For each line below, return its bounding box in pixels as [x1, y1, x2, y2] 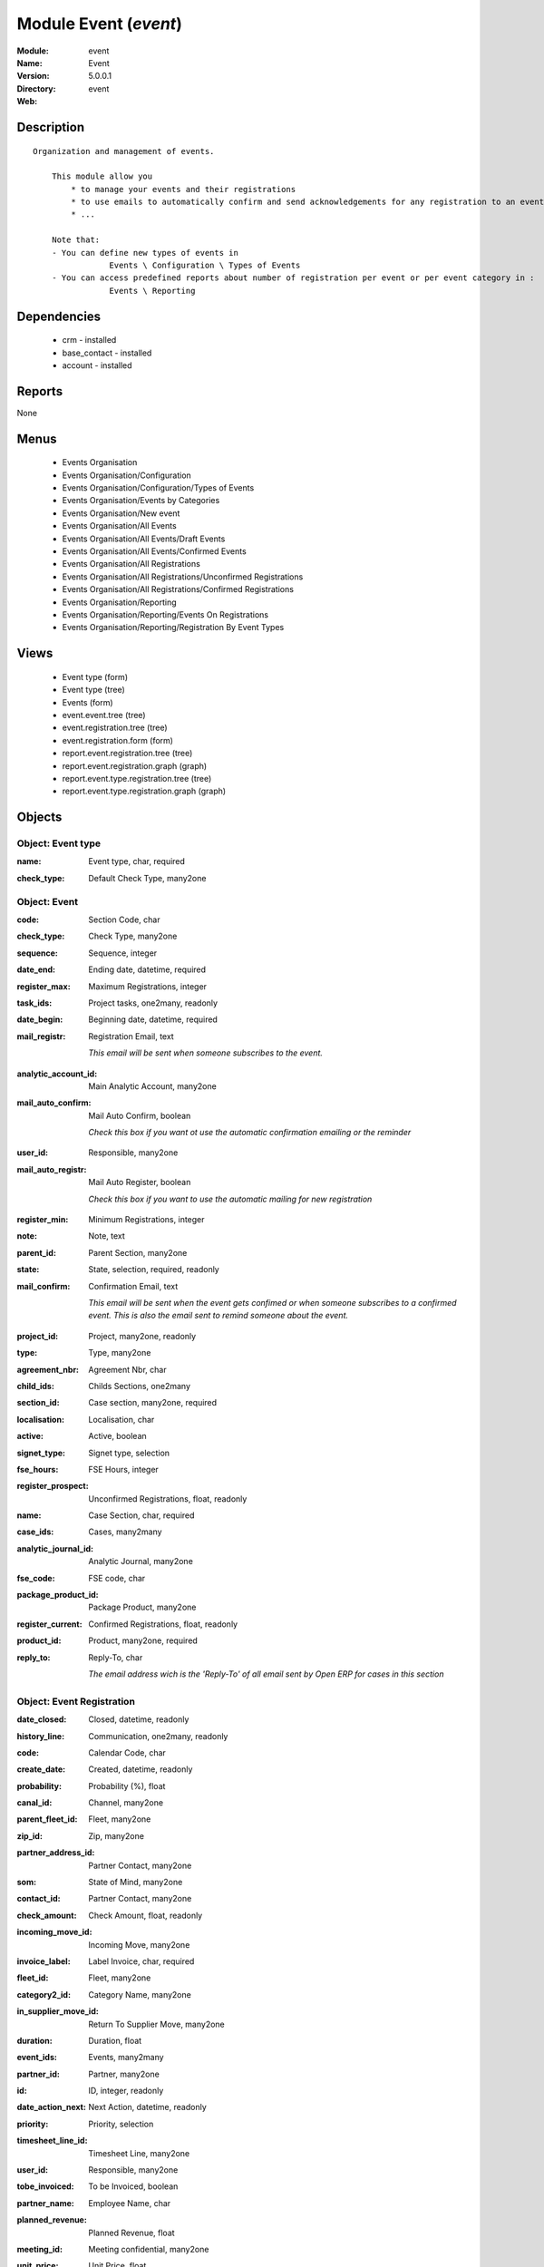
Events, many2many [88, 2052, 164, 2063]
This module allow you [51, 171, 153, 181]
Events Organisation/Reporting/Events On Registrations [62, 609, 269, 620]
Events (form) [62, 696, 113, 707]
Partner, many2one [88, 2068, 160, 2079]
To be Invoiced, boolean [88, 2181, 179, 2192]
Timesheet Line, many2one [88, 2147, 190, 2158]
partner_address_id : [16, 1847, 95, 1858]
